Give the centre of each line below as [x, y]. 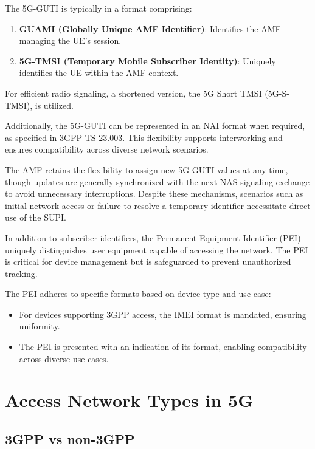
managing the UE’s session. [70, 40]
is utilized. [54, 105]
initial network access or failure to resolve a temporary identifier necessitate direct [158, 205]
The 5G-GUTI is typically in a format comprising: [99, 8]
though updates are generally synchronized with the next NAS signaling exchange [157, 181]
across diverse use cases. [64, 358]
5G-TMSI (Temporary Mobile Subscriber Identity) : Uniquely [147, 60]
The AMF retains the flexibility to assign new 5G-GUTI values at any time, [147, 169]
